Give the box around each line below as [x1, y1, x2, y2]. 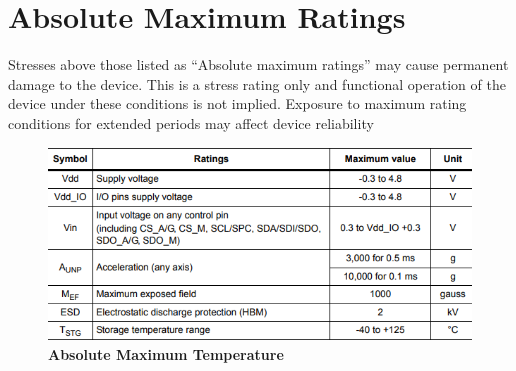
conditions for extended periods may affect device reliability [8, 112, 374, 133]
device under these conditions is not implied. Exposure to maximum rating [8, 93, 467, 114]
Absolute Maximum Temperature [48, 343, 284, 364]
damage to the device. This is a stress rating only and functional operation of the [8, 73, 506, 94]
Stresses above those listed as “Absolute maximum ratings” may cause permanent [8, 54, 509, 75]
